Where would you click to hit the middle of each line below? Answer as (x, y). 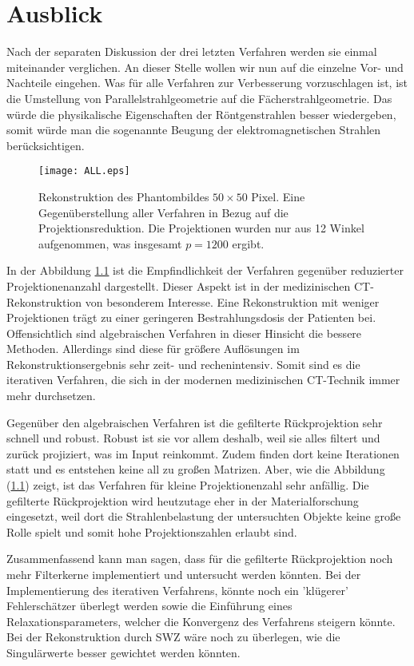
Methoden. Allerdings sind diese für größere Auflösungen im (153, 349)
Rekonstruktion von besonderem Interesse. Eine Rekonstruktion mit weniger (193, 301)
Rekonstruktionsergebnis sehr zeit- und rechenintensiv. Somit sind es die (183, 364)
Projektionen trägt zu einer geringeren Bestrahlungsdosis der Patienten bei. (191, 317)
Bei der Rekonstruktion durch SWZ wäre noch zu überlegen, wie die (173, 637)
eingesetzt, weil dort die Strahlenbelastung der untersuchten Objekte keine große (204, 516)
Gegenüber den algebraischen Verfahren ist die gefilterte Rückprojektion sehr (195, 422)
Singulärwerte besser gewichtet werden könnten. (123, 652)
